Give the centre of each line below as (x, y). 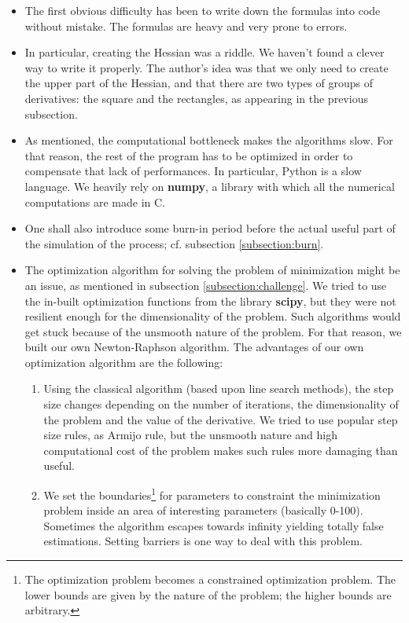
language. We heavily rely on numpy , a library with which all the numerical (210, 186)
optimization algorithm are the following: (124, 362)
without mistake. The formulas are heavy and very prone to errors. (186, 26)
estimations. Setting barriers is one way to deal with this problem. (203, 541)
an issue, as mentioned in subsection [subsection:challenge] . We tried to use (206, 285)
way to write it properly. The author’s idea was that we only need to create (206, 67)
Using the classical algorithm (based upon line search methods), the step (219, 388)
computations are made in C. (95, 202)
